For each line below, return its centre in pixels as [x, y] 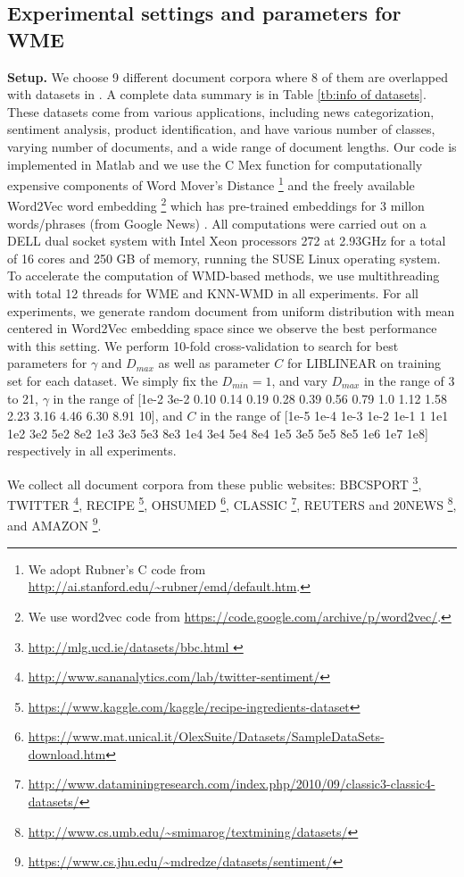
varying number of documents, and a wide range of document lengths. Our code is [232, 146]
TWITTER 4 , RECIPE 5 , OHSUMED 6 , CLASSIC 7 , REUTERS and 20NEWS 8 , [232, 503]
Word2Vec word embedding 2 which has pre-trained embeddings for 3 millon [216, 205]
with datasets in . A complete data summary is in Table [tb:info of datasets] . [217, 94]
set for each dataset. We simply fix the [112, 380]
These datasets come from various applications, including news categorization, [221, 111]
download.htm [67, 753]
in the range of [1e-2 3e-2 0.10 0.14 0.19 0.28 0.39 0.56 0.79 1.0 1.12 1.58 [250, 398]
